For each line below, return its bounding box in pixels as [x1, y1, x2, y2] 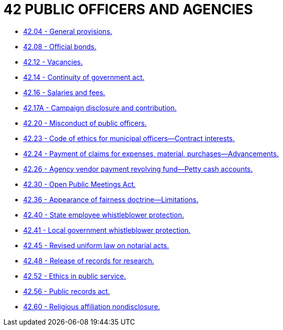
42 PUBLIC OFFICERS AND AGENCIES [3, 1, 253, 18]
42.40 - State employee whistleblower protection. [23, 210, 184, 219]
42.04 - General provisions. [23, 27, 112, 36]
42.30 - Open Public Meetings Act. [23, 180, 136, 188]
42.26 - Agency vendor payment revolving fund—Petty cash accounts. [23, 164, 253, 173]
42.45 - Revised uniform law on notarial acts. [23, 241, 169, 250]
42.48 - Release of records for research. [23, 256, 155, 265]
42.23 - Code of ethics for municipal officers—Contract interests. [23, 134, 235, 143]
